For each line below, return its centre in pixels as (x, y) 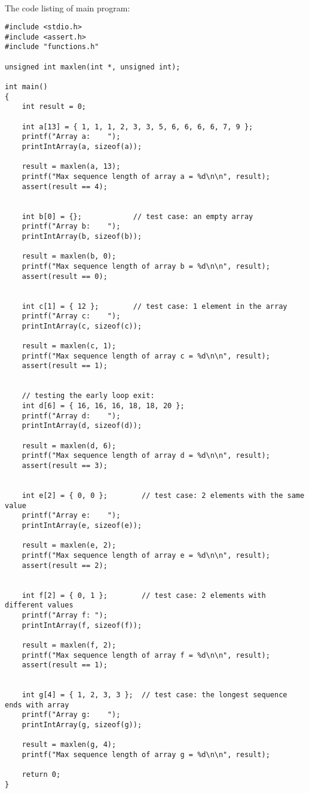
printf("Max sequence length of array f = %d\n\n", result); (146, 655)
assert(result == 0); (65, 276)
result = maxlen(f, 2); (69, 645)
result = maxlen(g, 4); (69, 745)
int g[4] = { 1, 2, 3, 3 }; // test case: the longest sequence (154, 695)
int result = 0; (54, 107)
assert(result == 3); (65, 466)
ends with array (37, 705)
